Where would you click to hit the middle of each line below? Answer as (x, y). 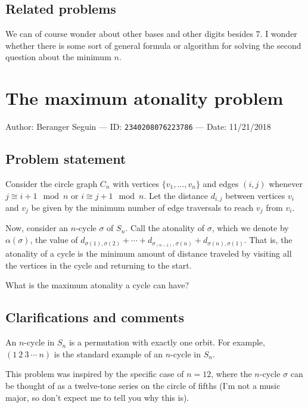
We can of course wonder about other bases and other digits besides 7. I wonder (151, 34)
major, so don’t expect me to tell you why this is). (97, 397)
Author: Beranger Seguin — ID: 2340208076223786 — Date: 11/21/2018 (138, 127)
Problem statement (66, 159)
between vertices (255, 195)
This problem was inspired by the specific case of (95, 374)
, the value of (54, 240)
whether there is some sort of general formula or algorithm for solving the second (153, 45)
